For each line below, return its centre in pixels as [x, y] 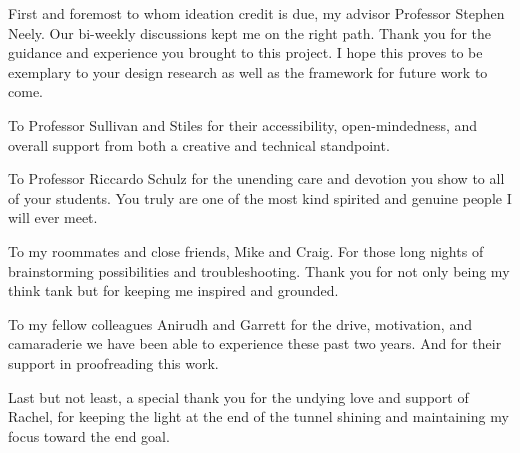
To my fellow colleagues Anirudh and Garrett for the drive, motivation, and [240, 323]
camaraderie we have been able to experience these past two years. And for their [255, 343]
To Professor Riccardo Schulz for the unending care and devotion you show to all [256, 178]
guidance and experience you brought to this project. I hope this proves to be [245, 52]
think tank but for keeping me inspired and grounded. [173, 290]
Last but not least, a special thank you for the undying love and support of [238, 396]
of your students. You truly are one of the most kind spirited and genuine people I [260, 197]
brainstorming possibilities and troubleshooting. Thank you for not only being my [259, 270]
